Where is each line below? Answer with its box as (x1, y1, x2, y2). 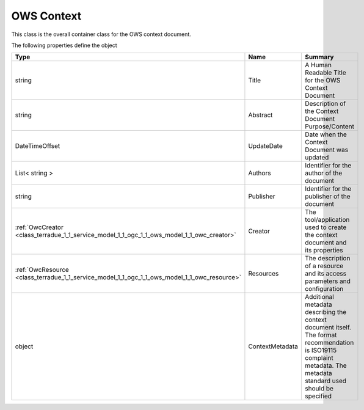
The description (305, 254, 351, 263)
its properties (305, 246, 343, 255)
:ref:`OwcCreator (15, 223, 64, 232)
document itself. (305, 323, 351, 332)
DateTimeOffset (15, 142, 60, 150)
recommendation (305, 339, 354, 347)
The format (305, 331, 337, 339)
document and (305, 238, 347, 247)
